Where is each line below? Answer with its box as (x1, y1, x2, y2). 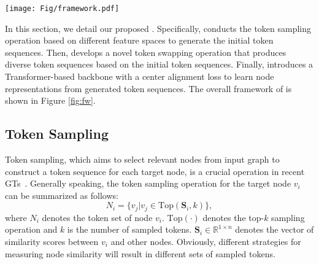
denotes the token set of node (42, 211, 153, 223)
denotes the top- (202, 211, 264, 223)
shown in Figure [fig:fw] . (5, 94, 96, 107)
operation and (5, 223, 58, 236)
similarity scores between (5, 235, 99, 248)
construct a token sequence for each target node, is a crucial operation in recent (5, 165, 305, 177)
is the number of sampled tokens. (67, 223, 192, 236)
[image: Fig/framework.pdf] (5, 4, 120, 13)
